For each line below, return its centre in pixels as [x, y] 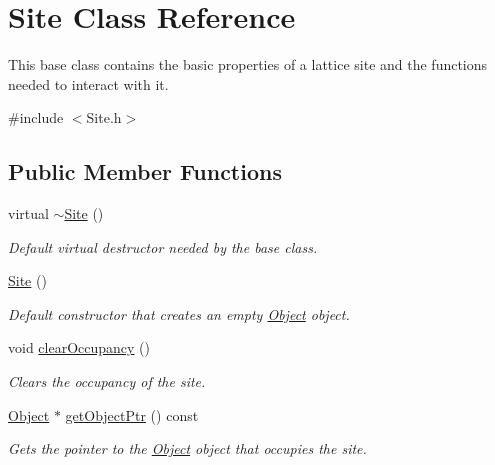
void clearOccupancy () [79, 347]
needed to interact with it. [88, 83]
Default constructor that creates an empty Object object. [179, 313]
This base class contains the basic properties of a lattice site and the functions [248, 64]
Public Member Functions [145, 171]
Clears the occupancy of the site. [107, 381]
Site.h [104, 117]
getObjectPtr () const [132, 414]
